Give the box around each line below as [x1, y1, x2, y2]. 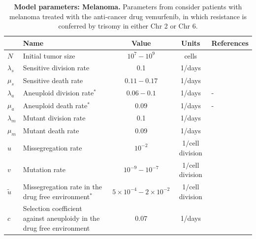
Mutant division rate [23, 113, 86, 123]
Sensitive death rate [23, 75, 83, 85]
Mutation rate [23, 164, 65, 175]
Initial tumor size [23, 50, 75, 60]
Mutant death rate [23, 125, 79, 135]
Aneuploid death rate [23, 100, 88, 110]
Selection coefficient [23, 203, 82, 213]
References [211, 37, 249, 48]
